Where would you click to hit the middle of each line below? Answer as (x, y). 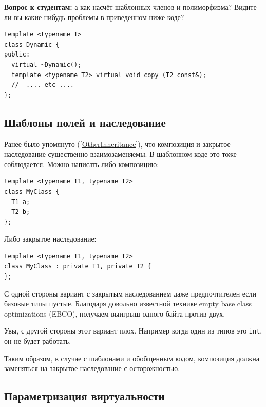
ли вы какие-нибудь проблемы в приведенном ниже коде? (94, 17)
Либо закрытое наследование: (50, 239)
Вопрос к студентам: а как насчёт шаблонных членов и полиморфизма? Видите (130, 7)
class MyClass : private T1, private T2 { (78, 266)
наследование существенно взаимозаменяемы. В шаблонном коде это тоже (120, 154)
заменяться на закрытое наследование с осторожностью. (92, 368)
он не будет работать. (38, 341)
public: (17, 55)
